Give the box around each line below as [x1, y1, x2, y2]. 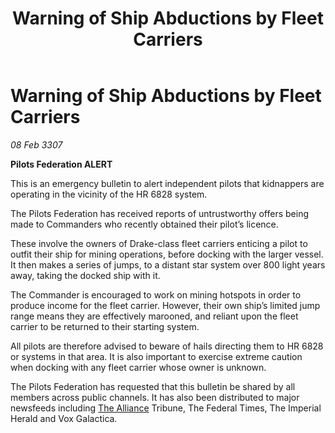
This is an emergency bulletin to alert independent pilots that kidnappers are [10, 177, 325, 189]
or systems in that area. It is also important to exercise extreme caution [10, 350, 303, 362]
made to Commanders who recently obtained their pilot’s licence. [10, 218, 279, 230]
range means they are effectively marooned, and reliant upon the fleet [10, 310, 299, 322]
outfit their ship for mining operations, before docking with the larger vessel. [10, 248, 324, 260]
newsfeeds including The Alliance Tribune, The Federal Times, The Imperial [10, 402, 322, 414]
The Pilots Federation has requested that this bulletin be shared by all [10, 380, 296, 392]
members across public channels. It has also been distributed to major [10, 391, 300, 403]
